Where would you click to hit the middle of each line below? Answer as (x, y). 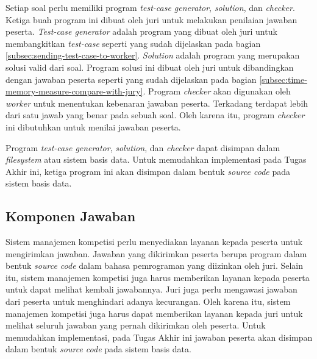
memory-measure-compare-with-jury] (74, 91)
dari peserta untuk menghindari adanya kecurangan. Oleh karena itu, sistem (148, 301)
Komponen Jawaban (71, 216)
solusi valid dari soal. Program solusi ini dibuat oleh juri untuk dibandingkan (150, 67)
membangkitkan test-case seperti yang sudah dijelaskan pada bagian (133, 43)
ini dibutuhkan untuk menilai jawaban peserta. (93, 126)
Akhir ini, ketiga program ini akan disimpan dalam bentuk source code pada (148, 171)
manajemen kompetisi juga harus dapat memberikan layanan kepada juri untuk (154, 313)
